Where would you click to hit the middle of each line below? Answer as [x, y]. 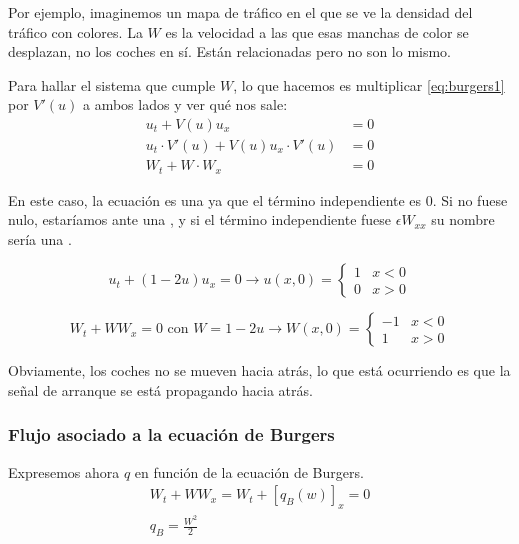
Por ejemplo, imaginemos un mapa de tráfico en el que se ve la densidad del [240, 12]
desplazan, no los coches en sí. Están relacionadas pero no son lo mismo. [230, 51]
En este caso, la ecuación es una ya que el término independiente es [215, 199]
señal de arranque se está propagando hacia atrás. [160, 389]
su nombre [463, 219]
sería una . [40, 238]
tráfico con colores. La [75, 31]
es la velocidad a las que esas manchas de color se [317, 31]
